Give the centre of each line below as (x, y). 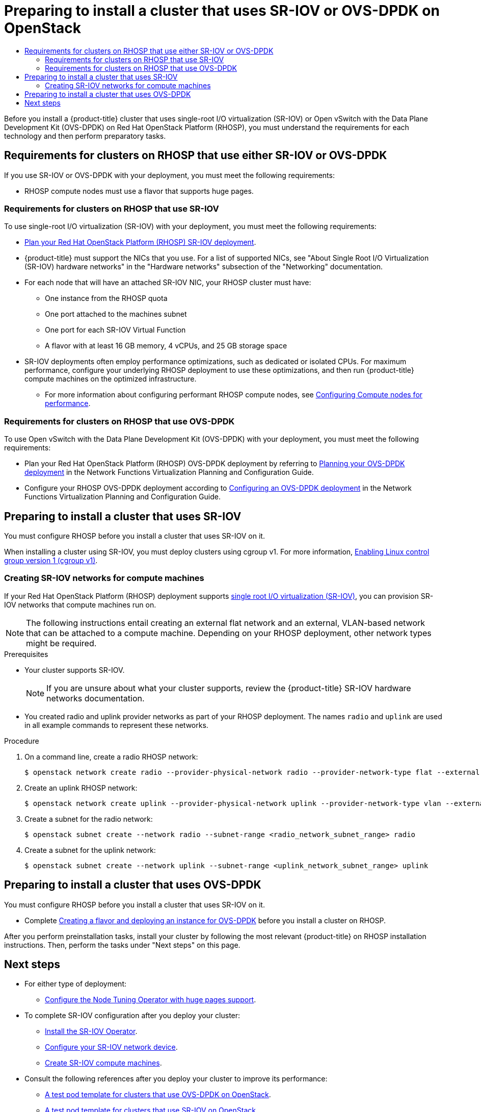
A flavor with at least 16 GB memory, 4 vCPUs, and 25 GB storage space (166, 346)
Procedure (22, 741)
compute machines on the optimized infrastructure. (111, 379)
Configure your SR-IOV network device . (111, 1047)
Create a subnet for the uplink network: (90, 850)
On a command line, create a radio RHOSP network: (111, 756)
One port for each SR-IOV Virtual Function (115, 330)
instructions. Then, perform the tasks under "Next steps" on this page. (122, 945)
